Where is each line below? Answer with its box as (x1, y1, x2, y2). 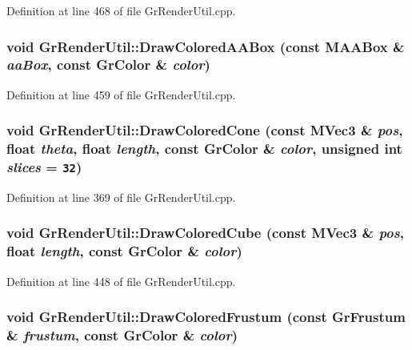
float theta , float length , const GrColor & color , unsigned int (6, 139, 402, 159)
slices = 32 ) (6, 157, 82, 177)
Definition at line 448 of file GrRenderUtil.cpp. (6, 272, 236, 289)
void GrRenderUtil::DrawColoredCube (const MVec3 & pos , (6, 223, 404, 243)
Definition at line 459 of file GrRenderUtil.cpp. (6, 86, 236, 103)
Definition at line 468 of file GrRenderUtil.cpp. (6, 2, 236, 18)
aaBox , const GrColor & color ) (6, 54, 210, 74)
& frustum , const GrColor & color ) (6, 325, 238, 345)
